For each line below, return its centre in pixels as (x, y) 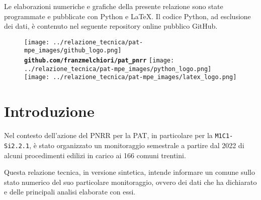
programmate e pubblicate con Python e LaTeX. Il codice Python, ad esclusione (127, 16)
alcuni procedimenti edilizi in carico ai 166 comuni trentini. (95, 155)
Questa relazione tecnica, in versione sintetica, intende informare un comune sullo (129, 172)
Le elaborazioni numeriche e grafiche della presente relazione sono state (114, 6)
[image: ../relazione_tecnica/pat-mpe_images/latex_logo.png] (130, 77)
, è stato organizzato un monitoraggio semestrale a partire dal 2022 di (137, 145)
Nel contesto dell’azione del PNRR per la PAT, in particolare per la (108, 135)
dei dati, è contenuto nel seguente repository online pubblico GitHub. (111, 26)
